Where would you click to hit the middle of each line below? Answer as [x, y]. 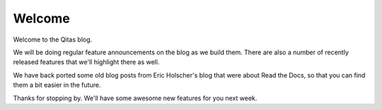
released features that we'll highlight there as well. [86, 62]
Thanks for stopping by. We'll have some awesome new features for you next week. [135, 98]
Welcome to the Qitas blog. [53, 39]
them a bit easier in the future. [57, 85]
